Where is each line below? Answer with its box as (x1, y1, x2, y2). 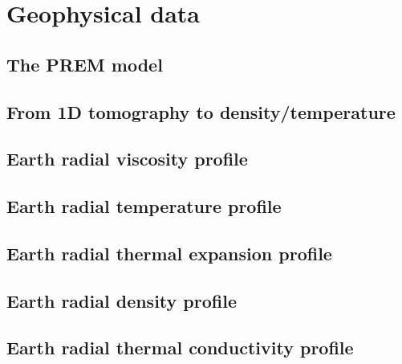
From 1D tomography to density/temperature (6, 99, 396, 124)
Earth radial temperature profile (6, 194, 282, 219)
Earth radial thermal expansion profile (6, 240, 332, 265)
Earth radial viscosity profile (6, 146, 248, 171)
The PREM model (6, 51, 163, 76)
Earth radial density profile (6, 288, 237, 313)
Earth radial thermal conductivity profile (6, 335, 354, 360)
